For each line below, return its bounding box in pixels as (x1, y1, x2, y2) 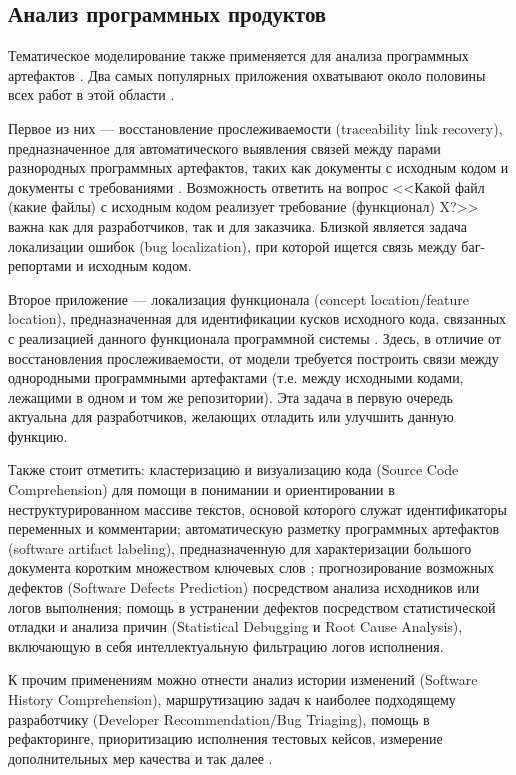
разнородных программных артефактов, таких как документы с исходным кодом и (8, 157, 509, 178)
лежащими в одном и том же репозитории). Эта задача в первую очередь (8, 386, 453, 407)
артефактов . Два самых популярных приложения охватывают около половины (8, 64, 486, 85)
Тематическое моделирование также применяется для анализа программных (8, 45, 469, 66)
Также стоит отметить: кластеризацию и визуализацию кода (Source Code (8, 459, 459, 480)
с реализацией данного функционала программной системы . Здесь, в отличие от (8, 327, 501, 348)
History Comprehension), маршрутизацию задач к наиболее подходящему (8, 689, 456, 710)
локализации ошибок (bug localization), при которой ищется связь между (8, 235, 457, 256)
